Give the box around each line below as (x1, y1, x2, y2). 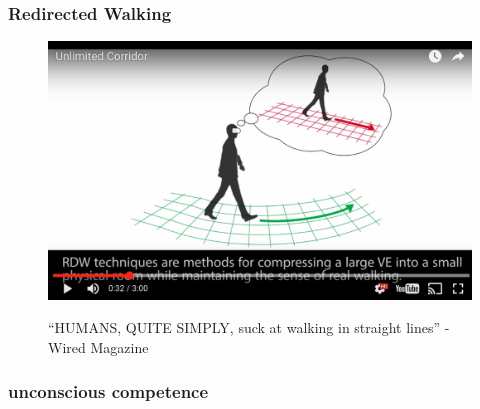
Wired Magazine (48, 336, 149, 357)
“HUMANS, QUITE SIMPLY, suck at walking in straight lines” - (48, 317, 450, 338)
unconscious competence (8, 379, 209, 404)
